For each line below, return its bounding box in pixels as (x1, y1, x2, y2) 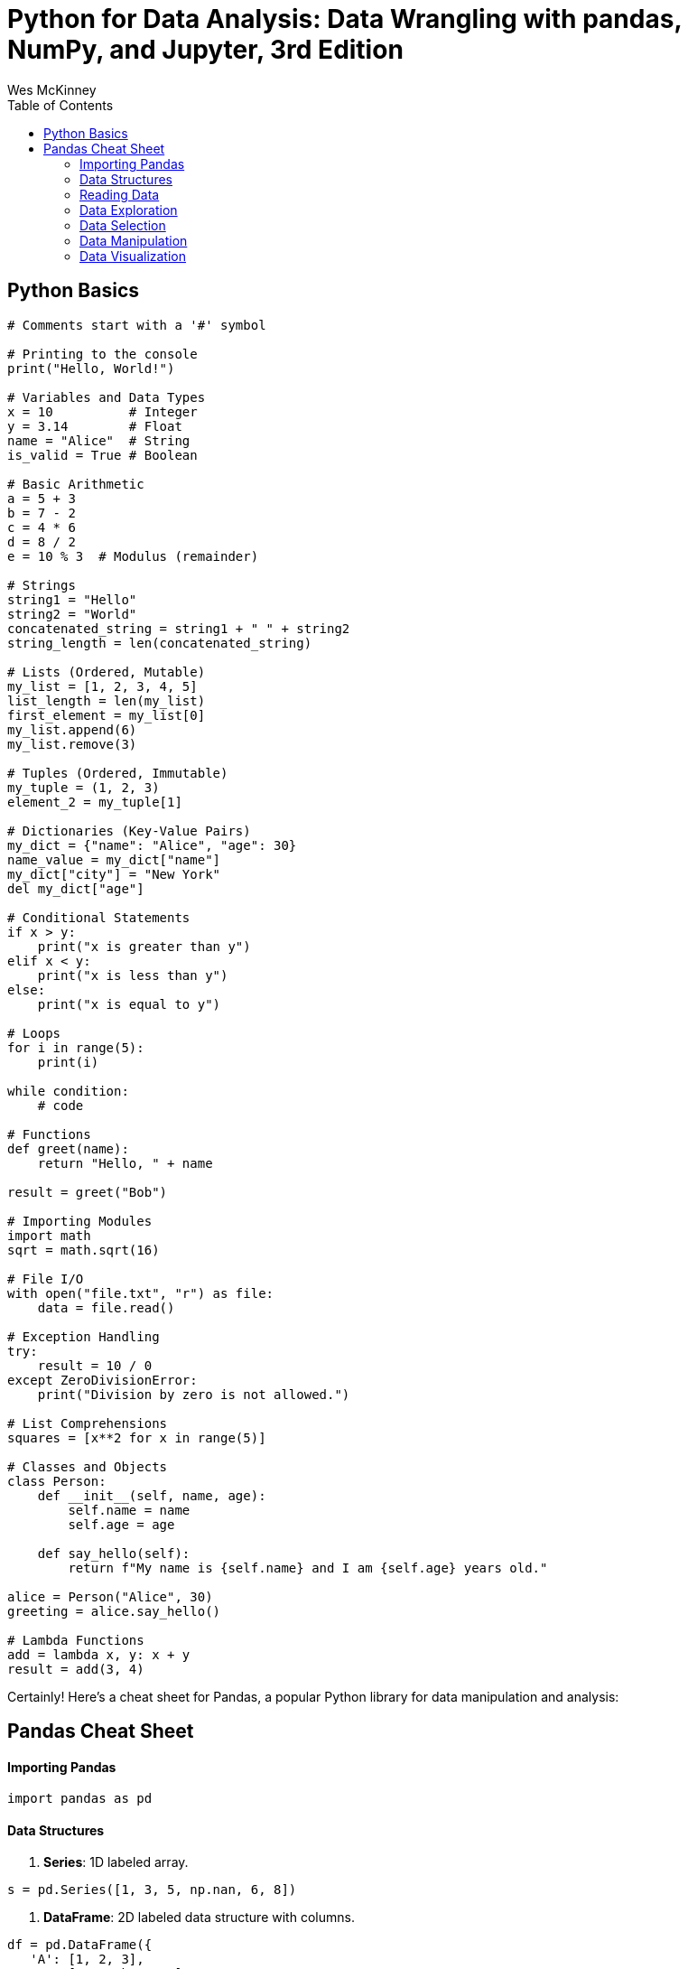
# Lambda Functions (7, 1632, 144, 1647)
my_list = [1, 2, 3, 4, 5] (7, 678, 198, 694)
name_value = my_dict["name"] (7, 852, 221, 867)
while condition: (7, 1083, 129, 1098)
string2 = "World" (7, 606, 137, 621)
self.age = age (68, 1516, 175, 1532)
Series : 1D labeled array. (43, 1854, 189, 1871)
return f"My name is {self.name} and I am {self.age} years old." (68, 1560, 548, 1575)
